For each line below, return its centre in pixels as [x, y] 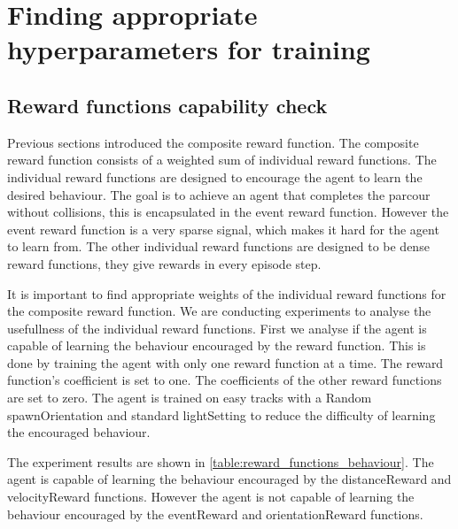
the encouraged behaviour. [79, 432]
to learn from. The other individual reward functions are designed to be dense [218, 246]
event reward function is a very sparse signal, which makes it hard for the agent [223, 229]
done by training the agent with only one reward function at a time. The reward [225, 362]
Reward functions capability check [167, 105]
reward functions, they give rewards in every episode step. [164, 263]
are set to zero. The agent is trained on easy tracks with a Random [190, 398]
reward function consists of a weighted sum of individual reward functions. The [222, 160]
